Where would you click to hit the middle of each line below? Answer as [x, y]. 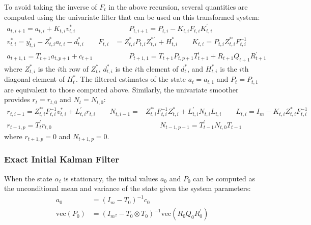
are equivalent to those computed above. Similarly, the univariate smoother [121, 89]
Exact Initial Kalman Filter [62, 159]
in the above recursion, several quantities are [178, 7]
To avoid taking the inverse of [51, 7]
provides [17, 99]
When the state [28, 178]
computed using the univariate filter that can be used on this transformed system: [132, 17]
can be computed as [224, 178]
